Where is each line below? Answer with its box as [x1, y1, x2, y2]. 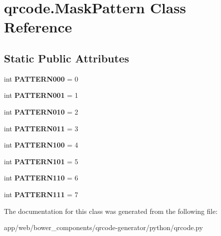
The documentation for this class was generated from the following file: [4, 206, 218, 216]
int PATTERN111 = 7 [4, 189, 78, 199]
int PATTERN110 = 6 [4, 173, 78, 183]
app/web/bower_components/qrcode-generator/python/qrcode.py [4, 222, 203, 233]
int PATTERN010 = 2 [4, 106, 78, 117]
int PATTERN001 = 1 [4, 90, 78, 100]
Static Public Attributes [4, 50, 129, 65]
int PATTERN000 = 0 [4, 73, 78, 84]
